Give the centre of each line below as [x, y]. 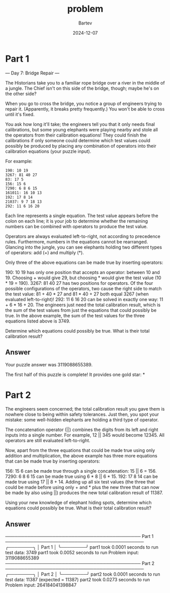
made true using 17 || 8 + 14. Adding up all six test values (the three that [80, 482]
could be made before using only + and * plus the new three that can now [82, 488]
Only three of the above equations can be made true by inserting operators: [84, 262]
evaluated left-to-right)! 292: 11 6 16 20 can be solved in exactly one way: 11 [84, 299]
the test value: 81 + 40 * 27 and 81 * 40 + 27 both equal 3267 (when [77, 294]
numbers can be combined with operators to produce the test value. [77, 226]
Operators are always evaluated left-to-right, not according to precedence [83, 236]
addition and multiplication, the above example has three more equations [81, 456]
